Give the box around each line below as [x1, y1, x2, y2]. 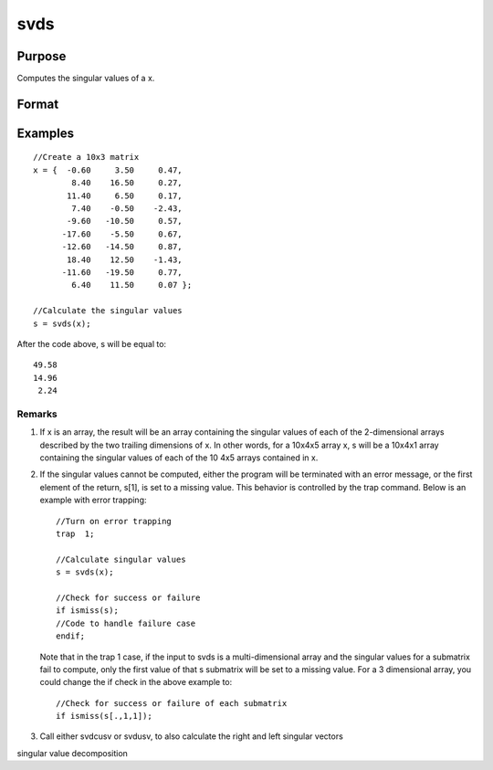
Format [16, 96, 59, 111]
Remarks [16, 407, 58, 420]
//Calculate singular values [56, 554, 186, 564]
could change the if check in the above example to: [39, 677, 233, 688]
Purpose [16, 48, 67, 64]
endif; [56, 631, 86, 641]
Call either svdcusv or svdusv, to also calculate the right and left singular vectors [39, 731, 344, 742]
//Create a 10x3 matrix [33, 152, 140, 163]
